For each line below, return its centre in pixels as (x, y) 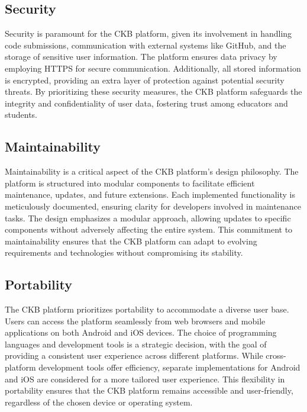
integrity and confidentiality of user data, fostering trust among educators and (146, 103)
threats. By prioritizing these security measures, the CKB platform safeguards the (153, 91)
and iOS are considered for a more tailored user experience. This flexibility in (145, 379)
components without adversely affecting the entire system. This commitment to (149, 229)
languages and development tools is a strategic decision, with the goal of (136, 344)
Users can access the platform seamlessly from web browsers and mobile (135, 321)
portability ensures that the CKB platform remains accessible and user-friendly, (149, 390)
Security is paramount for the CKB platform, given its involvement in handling (148, 33)
